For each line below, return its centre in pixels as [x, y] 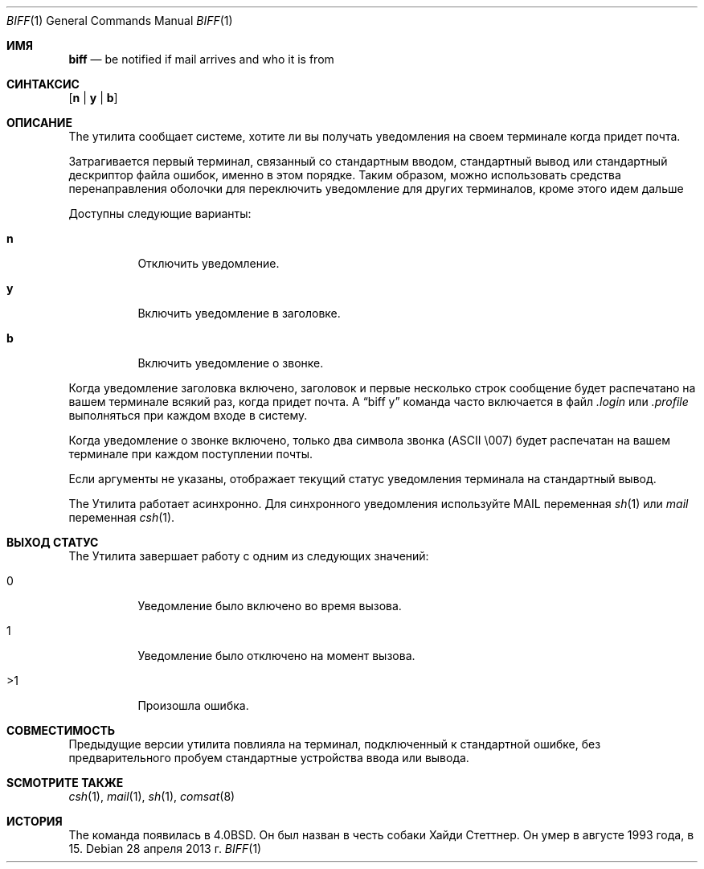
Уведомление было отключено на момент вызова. [276, 656]
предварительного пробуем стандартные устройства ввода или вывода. [269, 758]
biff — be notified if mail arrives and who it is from [201, 59]
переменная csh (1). [122, 517]
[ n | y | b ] [93, 98]
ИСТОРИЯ [35, 821]
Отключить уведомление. [209, 263]
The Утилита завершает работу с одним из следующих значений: [249, 556]
